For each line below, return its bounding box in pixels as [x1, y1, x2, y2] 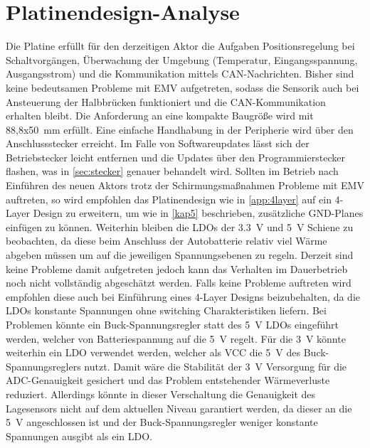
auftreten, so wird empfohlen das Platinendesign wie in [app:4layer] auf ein [6, 191, 332, 206]
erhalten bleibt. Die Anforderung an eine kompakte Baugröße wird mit [6, 108, 314, 123]
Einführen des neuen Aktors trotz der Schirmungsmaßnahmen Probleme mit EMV [6, 178, 364, 193]
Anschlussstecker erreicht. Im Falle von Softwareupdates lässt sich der [6, 136, 310, 151]
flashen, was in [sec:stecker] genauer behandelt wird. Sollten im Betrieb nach [6, 164, 339, 178]
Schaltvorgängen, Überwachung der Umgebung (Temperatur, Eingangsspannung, [6, 52, 358, 67]
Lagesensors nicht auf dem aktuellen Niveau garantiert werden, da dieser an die [6, 400, 352, 415]
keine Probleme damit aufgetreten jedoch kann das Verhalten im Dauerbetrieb [6, 261, 348, 276]
